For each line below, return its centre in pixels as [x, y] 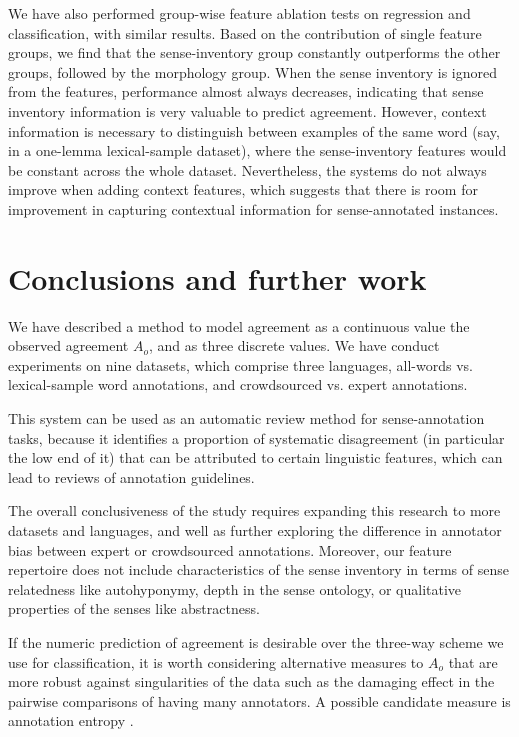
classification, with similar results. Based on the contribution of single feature [245, 32]
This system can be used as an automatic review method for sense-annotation [246, 418]
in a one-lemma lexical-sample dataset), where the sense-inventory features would [257, 150]
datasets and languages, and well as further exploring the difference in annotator [255, 530]
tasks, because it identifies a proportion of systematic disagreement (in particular [256, 437]
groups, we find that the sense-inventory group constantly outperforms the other [254, 52]
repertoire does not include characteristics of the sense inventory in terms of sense [258, 569]
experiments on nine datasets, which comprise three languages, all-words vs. [240, 364]
